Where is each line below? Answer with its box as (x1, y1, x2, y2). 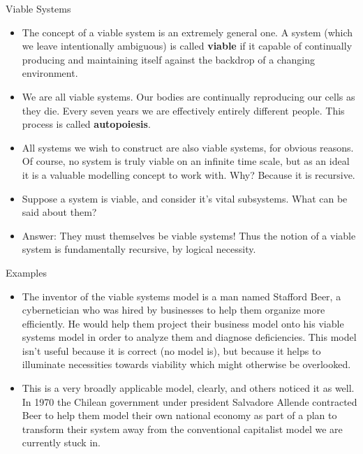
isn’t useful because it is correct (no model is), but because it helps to (22, 343, 321, 358)
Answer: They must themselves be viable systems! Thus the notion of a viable (22, 228, 356, 242)
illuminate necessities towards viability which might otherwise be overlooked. (22, 357, 351, 372)
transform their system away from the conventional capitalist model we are (22, 421, 343, 436)
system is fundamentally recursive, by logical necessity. (22, 242, 256, 256)
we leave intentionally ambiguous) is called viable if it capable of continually (22, 38, 353, 53)
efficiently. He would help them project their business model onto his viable (22, 316, 344, 330)
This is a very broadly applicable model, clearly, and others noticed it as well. (22, 381, 355, 395)
